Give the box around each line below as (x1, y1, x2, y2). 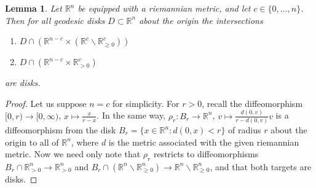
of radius (228, 123, 261, 136)
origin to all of (5, 135, 59, 148)
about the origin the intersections (139, 14, 263, 26)
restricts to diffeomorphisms (153, 147, 259, 160)
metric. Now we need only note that (5, 147, 141, 160)
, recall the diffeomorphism (202, 96, 303, 109)
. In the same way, (97, 109, 166, 122)
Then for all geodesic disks (5, 14, 105, 26)
